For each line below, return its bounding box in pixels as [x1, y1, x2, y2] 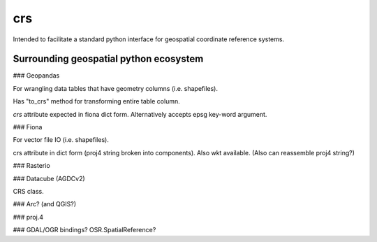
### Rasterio [13, 162, 50, 170]
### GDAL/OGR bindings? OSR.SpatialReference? [13, 226, 156, 234]
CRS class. [13, 187, 45, 195]
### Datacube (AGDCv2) [13, 174, 85, 183]
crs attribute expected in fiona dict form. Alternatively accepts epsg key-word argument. [13, 110, 267, 118]
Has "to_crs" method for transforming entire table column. [13, 97, 181, 106]
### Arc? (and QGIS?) [13, 200, 77, 208]
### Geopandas [13, 71, 60, 80]
